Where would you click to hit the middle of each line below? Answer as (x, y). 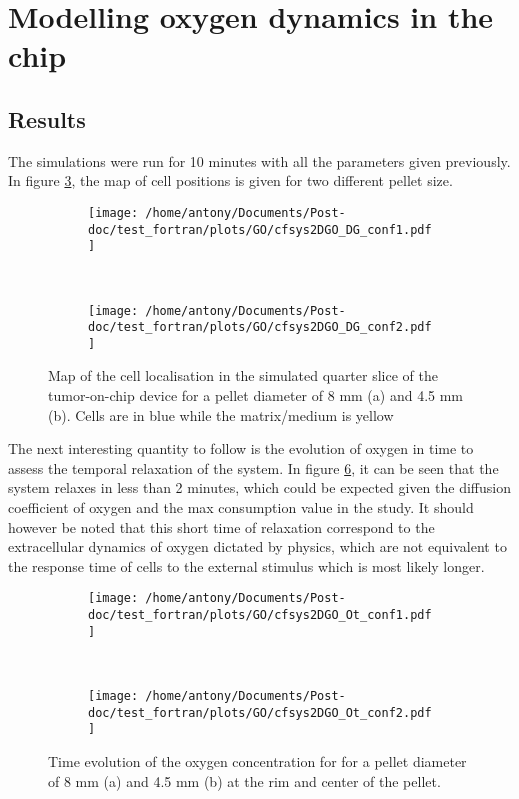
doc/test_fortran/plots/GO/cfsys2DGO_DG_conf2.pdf (260, 327)
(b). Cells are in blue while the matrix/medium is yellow (221, 414)
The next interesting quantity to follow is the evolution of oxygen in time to (241, 448)
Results (47, 118)
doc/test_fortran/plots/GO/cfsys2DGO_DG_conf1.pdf (260, 229)
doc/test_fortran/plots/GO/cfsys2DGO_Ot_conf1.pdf (260, 615)
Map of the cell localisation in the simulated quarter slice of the (243, 375)
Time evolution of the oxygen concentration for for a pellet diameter (257, 760)
